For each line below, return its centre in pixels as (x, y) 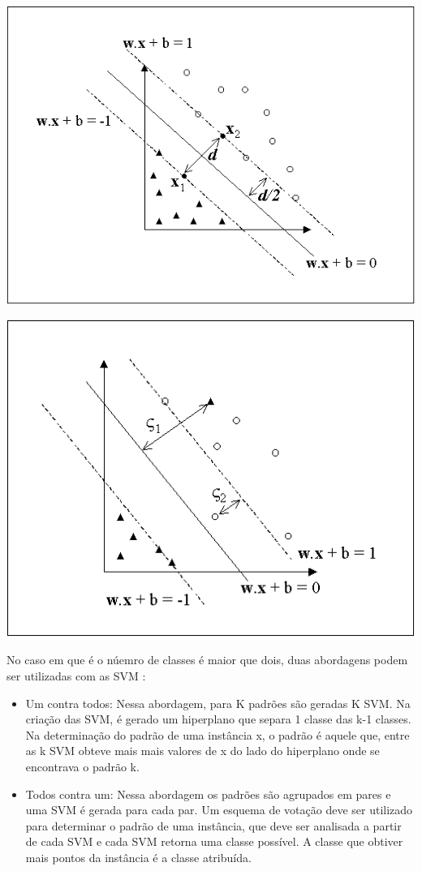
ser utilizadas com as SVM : (76, 675)
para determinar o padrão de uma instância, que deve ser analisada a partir (213, 825)
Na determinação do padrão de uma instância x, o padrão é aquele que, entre (217, 734)
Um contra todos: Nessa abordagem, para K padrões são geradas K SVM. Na (218, 703)
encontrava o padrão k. (82, 766)
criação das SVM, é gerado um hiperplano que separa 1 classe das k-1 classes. (218, 719)
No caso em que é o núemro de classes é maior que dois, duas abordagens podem (207, 660)
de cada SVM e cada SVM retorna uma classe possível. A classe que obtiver (214, 841)
